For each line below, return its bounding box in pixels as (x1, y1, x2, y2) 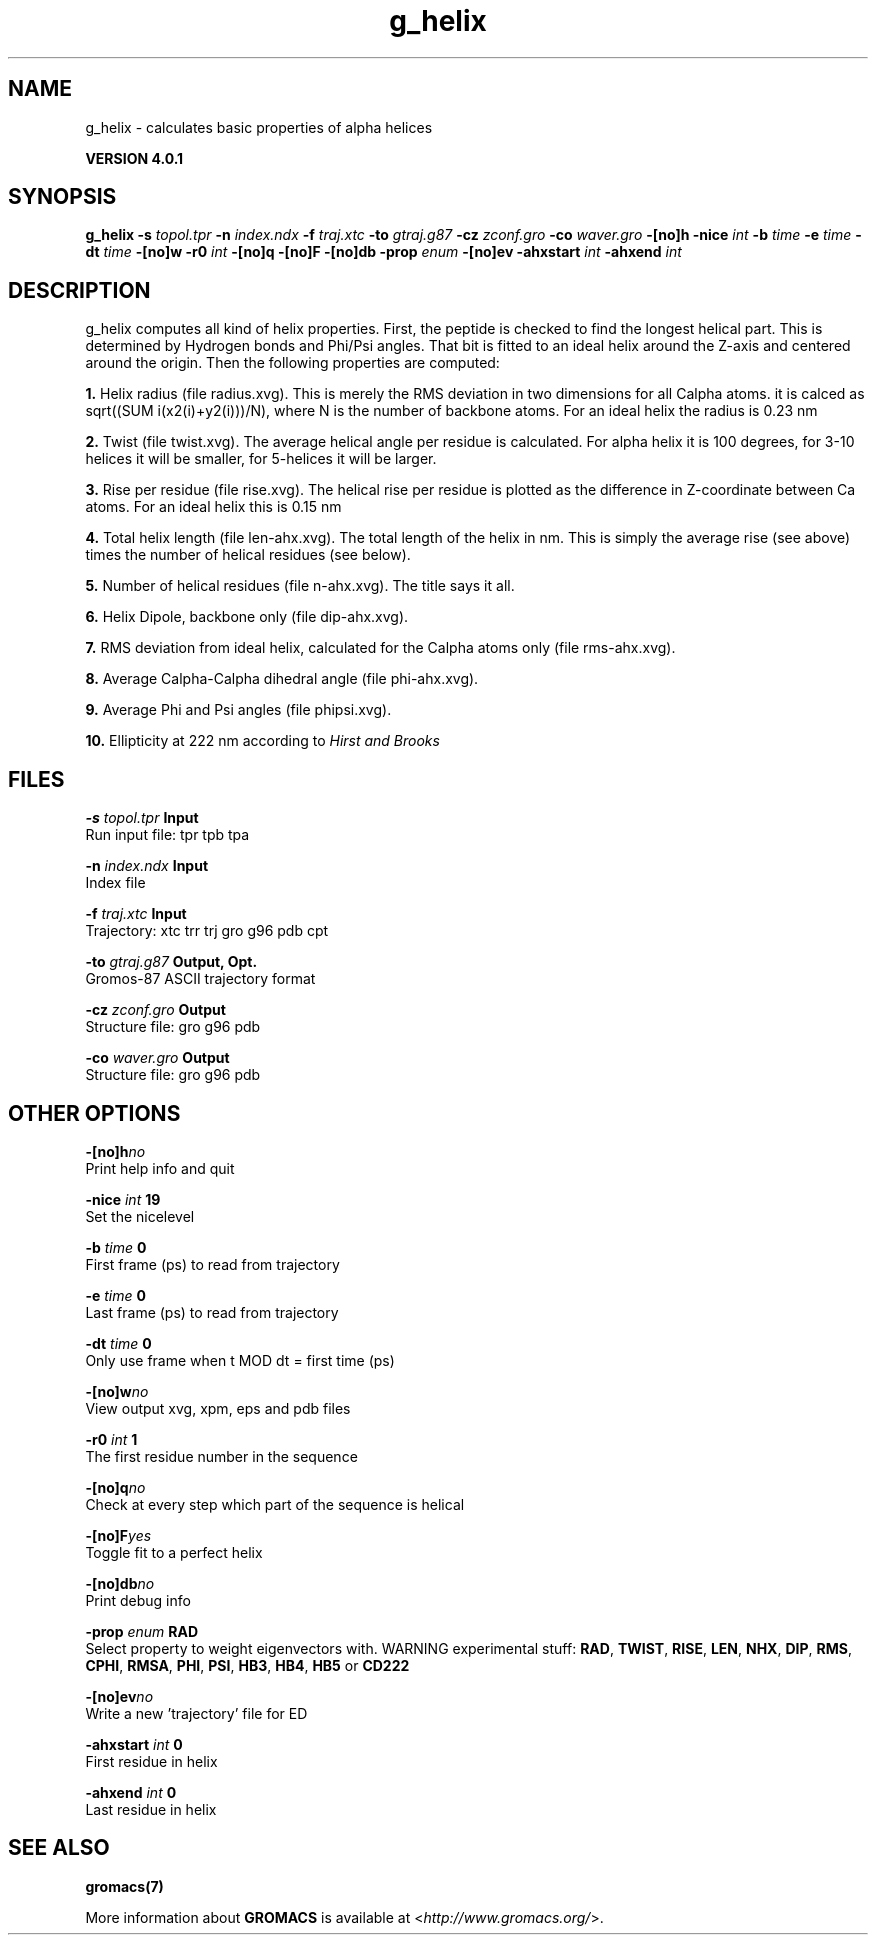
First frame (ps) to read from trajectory (85, 1255, 340, 1273)
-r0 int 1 (85, 1430, 138, 1448)
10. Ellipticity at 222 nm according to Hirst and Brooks (85, 732, 440, 750)
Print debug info (85, 1591, 191, 1609)
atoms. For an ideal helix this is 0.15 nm (85, 498, 342, 516)
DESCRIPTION (8, 277, 151, 303)
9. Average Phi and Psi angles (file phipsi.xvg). (85, 701, 392, 719)
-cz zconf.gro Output (85, 1001, 226, 1019)
